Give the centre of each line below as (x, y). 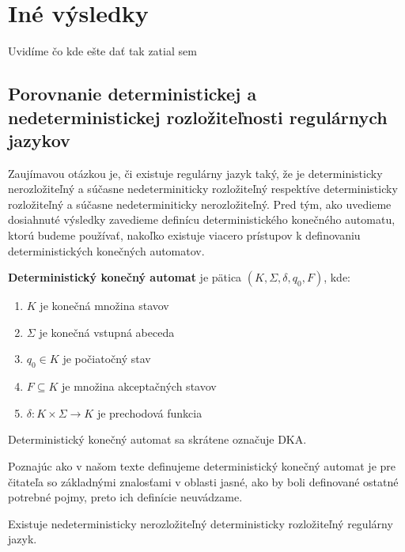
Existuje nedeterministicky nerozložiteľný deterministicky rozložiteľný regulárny (201, 523)
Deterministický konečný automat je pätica (125, 277)
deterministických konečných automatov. (106, 250)
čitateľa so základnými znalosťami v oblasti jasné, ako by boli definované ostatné (203, 481)
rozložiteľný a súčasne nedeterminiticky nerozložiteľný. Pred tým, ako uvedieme (200, 204)
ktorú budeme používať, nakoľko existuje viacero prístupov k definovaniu (184, 235)
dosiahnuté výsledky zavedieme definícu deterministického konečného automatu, (202, 219)
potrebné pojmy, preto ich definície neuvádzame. (125, 497)
